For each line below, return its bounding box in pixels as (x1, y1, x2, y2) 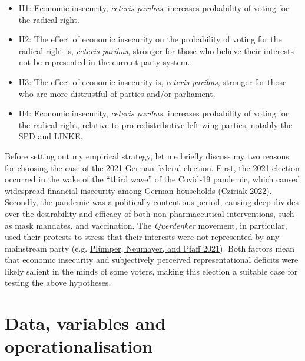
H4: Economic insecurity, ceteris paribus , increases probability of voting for (18, 107, 289, 119)
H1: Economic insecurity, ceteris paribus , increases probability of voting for (18, 2, 289, 14)
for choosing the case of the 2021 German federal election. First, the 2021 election (5, 161, 300, 173)
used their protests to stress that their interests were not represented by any (5, 230, 280, 243)
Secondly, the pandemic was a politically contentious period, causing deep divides (5, 196, 299, 208)
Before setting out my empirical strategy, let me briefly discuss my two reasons (5, 149, 289, 162)
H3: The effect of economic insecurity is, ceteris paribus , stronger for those (18, 75, 287, 88)
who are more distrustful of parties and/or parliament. (18, 87, 216, 99)
